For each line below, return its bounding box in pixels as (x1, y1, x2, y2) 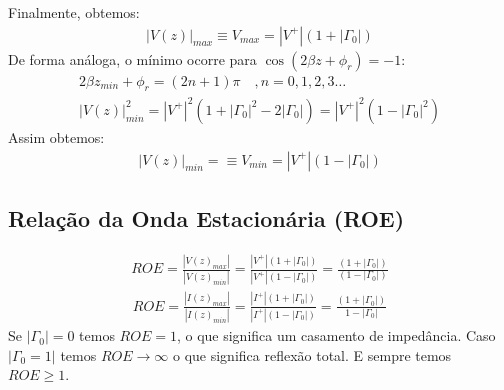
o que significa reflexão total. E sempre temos (172, 344, 452, 365)
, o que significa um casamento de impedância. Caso (176, 325, 496, 346)
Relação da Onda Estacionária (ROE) (8, 203, 405, 233)
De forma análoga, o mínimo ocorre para (8, 48, 257, 69)
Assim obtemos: (8, 126, 105, 147)
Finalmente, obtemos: (8, 2, 140, 22)
